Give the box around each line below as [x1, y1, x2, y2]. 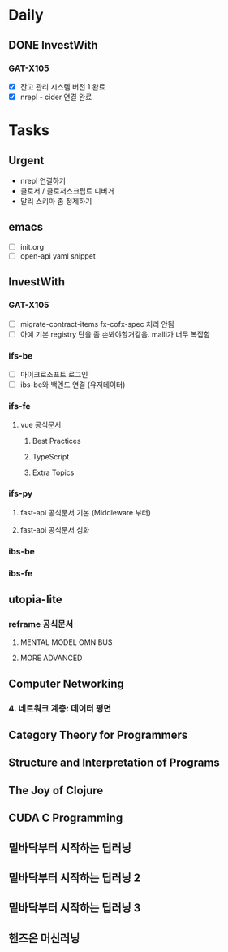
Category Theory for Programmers [8, 728, 188, 741]
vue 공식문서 [19, 420, 62, 430]
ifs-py [8, 488, 33, 499]
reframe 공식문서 [8, 618, 74, 629]
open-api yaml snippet [19, 250, 96, 261]
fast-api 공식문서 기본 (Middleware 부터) [19, 507, 152, 517]
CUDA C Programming [8, 811, 123, 825]
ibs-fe [8, 567, 33, 579]
